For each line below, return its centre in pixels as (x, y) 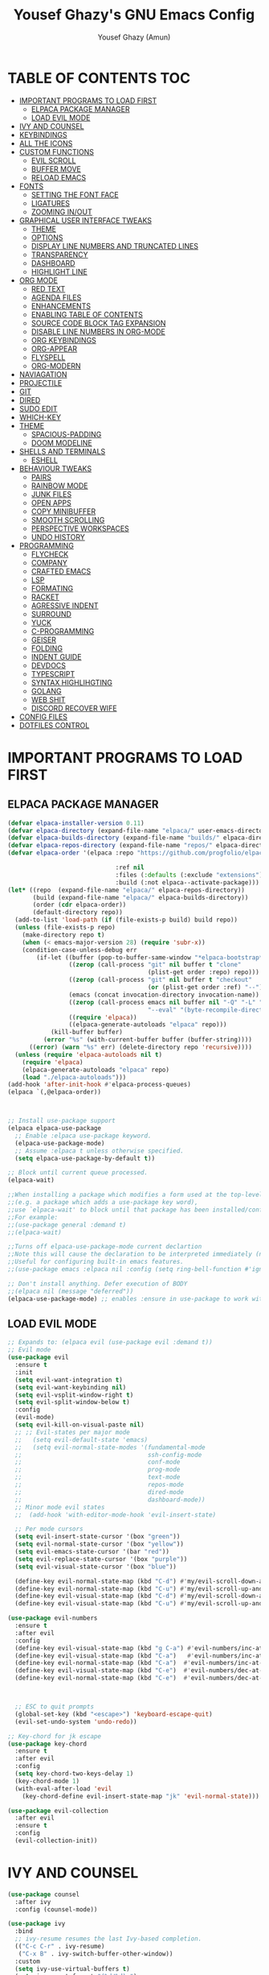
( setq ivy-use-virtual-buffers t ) (72, 1969)
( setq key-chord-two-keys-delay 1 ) (74, 1774)
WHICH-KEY (40, 417)
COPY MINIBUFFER (63, 511)
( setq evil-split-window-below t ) (72, 1402)
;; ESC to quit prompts (54, 1707)
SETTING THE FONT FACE (75, 194)
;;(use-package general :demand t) (67, 1225)
